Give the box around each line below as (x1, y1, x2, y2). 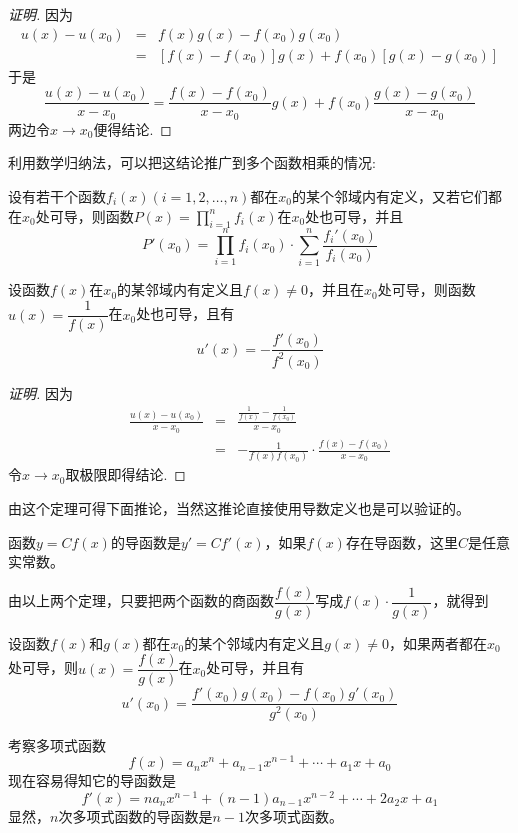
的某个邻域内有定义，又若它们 (292, 185, 489, 206)
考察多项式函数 (8, 734, 106, 755)
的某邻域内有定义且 (117, 279, 244, 300)
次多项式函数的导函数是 (58, 805, 213, 826)
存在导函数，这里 (345, 531, 458, 552)
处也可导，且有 (136, 303, 235, 324)
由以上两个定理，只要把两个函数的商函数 (8, 590, 274, 611)
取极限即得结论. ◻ (65, 464, 186, 485)
